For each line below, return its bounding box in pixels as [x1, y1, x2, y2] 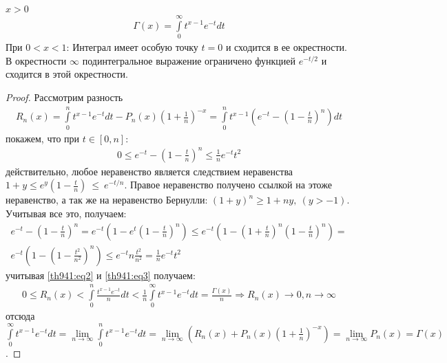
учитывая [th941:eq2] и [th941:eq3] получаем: [6, 267, 196, 282]
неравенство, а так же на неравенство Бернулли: [6, 192, 208, 207]
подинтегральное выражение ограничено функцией [82, 53, 296, 67]
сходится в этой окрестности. [6, 67, 128, 81]
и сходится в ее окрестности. [225, 40, 347, 54]
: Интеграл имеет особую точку [66, 40, 198, 54]
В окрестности [6, 53, 67, 67]
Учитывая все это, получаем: [6, 206, 127, 220]
